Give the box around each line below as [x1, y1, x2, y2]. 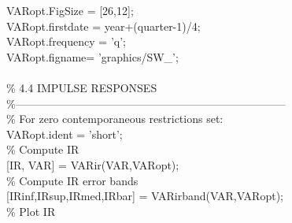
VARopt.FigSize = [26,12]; [6, 2, 134, 18]
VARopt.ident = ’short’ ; [6, 125, 123, 142]
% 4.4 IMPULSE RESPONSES [6, 79, 157, 95]
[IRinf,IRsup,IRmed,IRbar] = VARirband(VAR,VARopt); [6, 188, 283, 204]
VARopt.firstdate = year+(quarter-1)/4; [6, 17, 201, 34]
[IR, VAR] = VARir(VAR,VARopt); [6, 156, 179, 173]
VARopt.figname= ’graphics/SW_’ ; [6, 48, 179, 65]
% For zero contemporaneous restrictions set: [6, 110, 224, 127]
